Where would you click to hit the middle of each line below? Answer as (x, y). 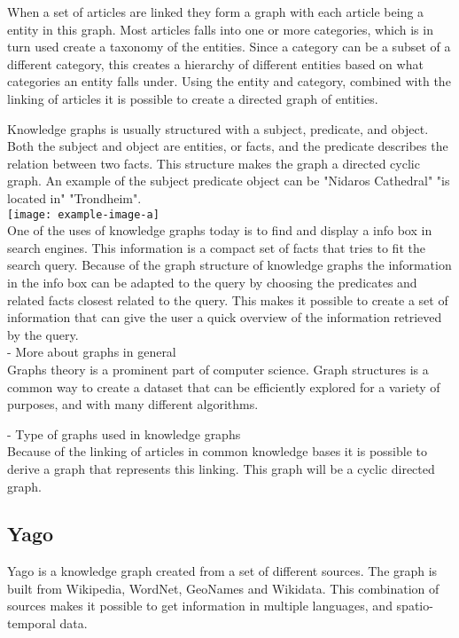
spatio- (415, 606)
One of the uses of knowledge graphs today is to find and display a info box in (220, 230)
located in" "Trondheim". (74, 197)
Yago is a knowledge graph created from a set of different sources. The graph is (222, 571)
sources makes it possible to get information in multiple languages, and (200, 606)
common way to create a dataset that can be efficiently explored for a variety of (224, 386)
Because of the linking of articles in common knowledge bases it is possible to (217, 451)
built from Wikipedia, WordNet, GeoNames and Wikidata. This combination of (223, 588)
